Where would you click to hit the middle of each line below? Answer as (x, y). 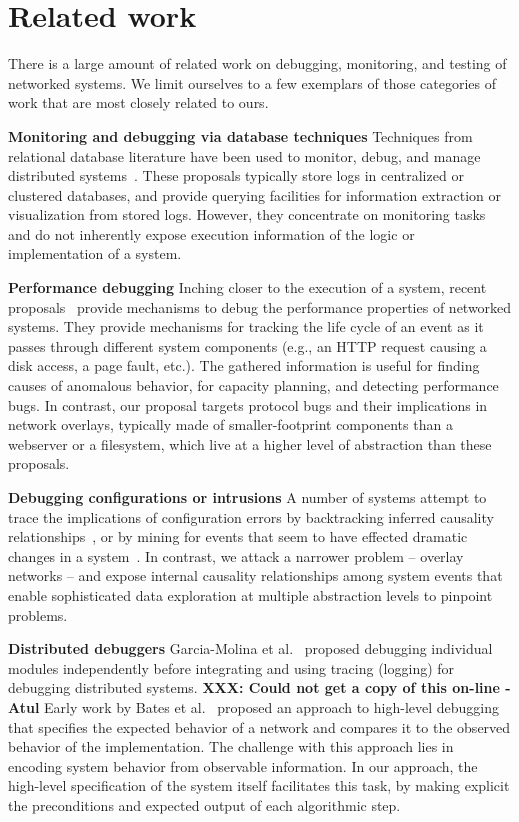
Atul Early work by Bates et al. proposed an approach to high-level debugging (254, 706)
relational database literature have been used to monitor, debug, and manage (244, 155)
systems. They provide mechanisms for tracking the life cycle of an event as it (246, 326)
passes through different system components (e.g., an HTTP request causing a (247, 345)
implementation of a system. (95, 253)
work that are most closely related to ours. (138, 102)
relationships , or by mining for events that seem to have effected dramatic (238, 536)
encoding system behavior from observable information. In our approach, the (243, 765)
